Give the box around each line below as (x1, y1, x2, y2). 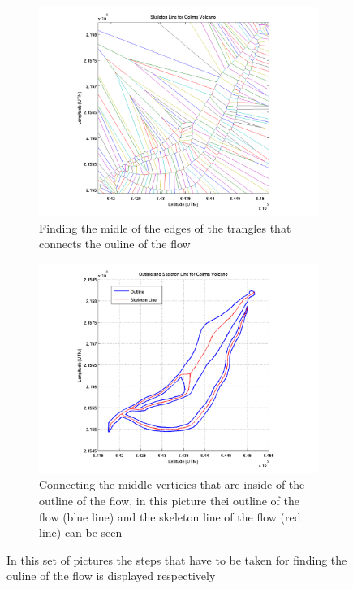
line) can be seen (39, 524, 123, 541)
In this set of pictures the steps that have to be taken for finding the (6, 551, 347, 568)
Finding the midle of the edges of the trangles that (39, 219, 291, 236)
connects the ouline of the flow (39, 235, 191, 252)
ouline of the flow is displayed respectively (6, 567, 216, 584)
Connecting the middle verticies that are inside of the (39, 476, 305, 493)
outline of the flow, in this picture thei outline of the (39, 491, 299, 508)
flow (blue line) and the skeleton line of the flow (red (39, 508, 301, 525)
